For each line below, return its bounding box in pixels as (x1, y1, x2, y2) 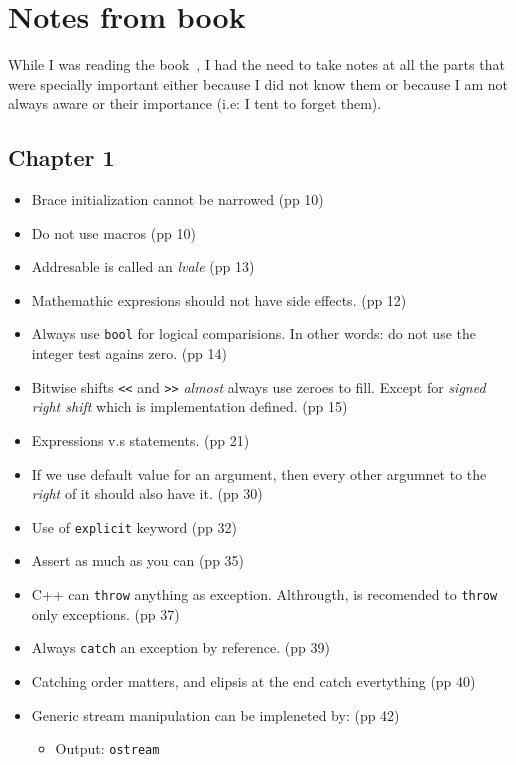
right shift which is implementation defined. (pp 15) (31, 396, 348, 417)
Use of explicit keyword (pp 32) (31, 516, 237, 537)
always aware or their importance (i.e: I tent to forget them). (8, 93, 382, 114)
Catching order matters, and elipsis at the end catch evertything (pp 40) (31, 670, 476, 691)
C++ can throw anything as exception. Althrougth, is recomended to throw (31, 584, 498, 605)
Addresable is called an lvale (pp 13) (31, 256, 255, 277)
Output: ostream (55, 738, 160, 759)
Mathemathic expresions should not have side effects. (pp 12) (31, 289, 407, 310)
